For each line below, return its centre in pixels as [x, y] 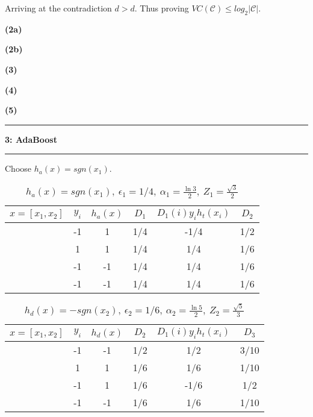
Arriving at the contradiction [58, 8]
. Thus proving [162, 8]
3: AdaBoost [31, 139]
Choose [18, 168]
